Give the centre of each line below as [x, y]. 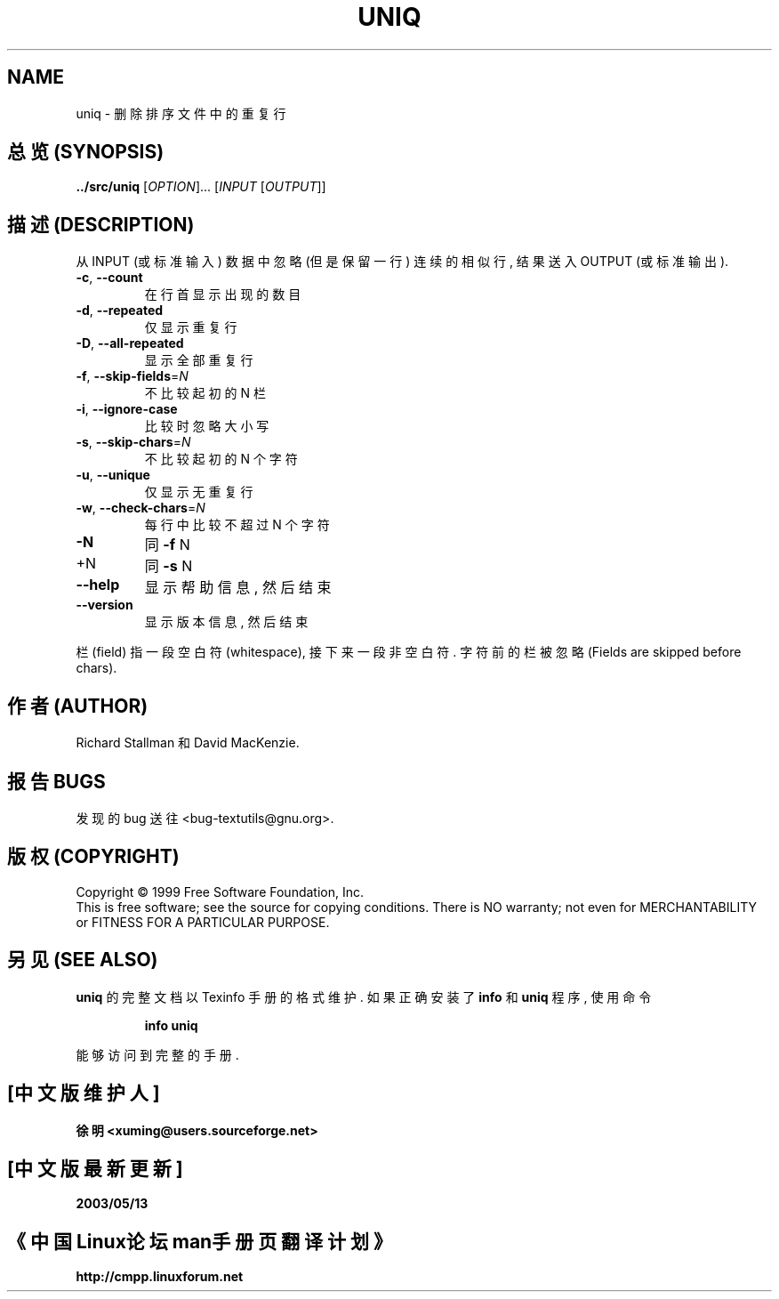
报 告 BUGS [56, 781]
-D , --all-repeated [130, 343]
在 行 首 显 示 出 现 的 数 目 [223, 294]
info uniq [171, 1025]
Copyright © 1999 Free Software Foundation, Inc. [220, 892]
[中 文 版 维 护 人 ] [84, 1093]
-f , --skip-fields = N [132, 376]
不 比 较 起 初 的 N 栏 [205, 393]
